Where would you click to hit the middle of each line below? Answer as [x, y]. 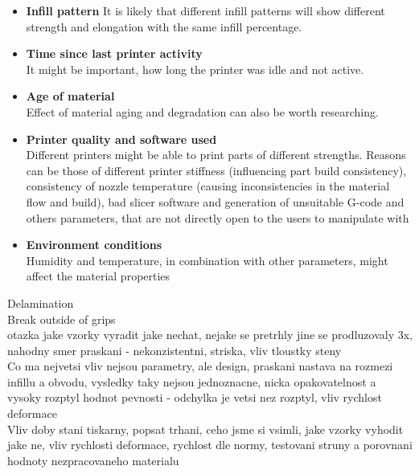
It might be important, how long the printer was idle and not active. [195, 69]
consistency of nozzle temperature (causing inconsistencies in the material [208, 186]
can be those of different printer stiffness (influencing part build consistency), [216, 170]
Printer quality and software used [121, 139]
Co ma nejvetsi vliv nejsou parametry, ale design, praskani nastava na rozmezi [200, 366]
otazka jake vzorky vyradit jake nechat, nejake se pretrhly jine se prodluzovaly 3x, [210, 335]
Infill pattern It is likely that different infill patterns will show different [205, 10]
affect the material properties [98, 276]
